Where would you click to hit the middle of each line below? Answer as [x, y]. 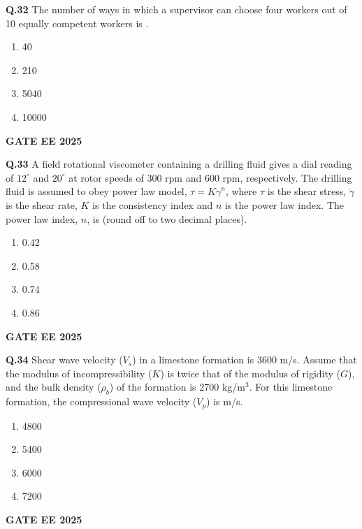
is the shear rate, [42, 204]
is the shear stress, [307, 191]
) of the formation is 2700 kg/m [178, 387]
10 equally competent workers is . [77, 23]
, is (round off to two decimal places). [167, 218]
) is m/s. [225, 401]
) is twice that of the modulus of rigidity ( [251, 373]
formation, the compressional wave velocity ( [101, 401]
